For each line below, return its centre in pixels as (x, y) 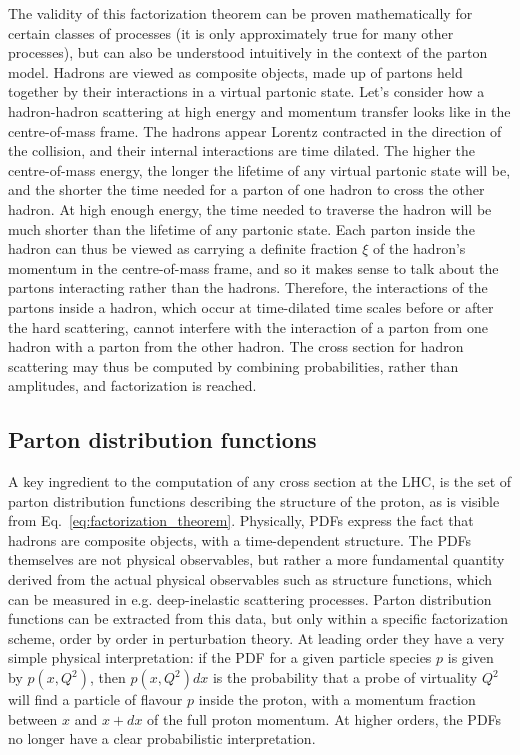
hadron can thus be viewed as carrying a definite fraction (183, 248)
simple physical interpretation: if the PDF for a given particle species (220, 657)
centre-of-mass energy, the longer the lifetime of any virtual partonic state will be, (259, 169)
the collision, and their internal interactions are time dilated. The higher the (242, 150)
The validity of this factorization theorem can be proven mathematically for (240, 13)
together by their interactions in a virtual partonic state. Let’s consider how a (246, 91)
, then (107, 677)
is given (470, 657)
